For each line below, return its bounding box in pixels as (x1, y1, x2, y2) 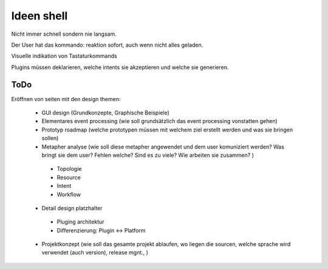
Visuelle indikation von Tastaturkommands (11, 52, 118, 60)
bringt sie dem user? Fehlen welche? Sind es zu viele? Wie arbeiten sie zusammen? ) (41, 151, 255, 159)
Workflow (56, 191, 81, 198)
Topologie (56, 165, 82, 173)
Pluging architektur (56, 218, 104, 225)
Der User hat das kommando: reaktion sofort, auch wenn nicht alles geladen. (11, 41, 203, 48)
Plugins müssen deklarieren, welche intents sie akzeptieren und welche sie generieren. (11, 64, 229, 71)
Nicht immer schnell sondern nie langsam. (11, 30, 117, 38)
